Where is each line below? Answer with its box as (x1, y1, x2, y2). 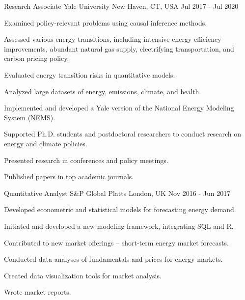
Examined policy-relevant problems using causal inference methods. (4, 17, 207, 27)
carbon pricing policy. (4, 53, 69, 63)
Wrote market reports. (4, 287, 71, 297)
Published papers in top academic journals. (4, 171, 134, 182)
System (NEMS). (4, 112, 55, 122)
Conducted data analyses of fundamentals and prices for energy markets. (4, 254, 223, 264)
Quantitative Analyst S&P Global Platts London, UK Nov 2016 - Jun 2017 (4, 188, 231, 198)
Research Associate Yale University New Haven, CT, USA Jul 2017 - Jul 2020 (4, 1, 239, 11)
